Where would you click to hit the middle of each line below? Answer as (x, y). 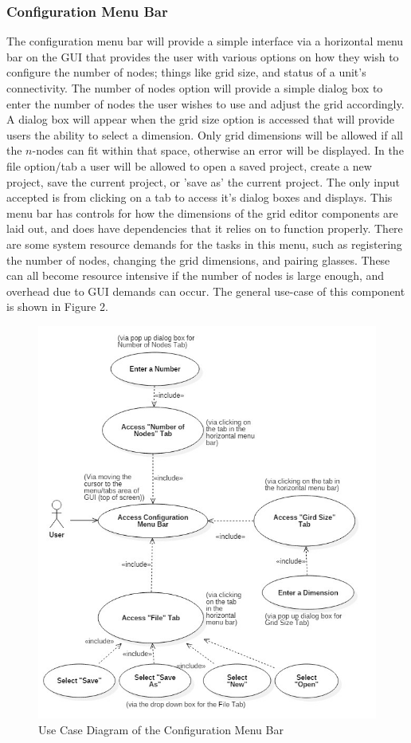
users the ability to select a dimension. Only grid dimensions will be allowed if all (205, 134)
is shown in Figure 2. (57, 307)
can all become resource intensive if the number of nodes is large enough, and (196, 275)
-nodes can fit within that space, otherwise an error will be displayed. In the (218, 150)
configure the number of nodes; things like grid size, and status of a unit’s (186, 72)
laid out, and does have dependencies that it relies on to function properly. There (205, 228)
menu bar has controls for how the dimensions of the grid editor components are (202, 212)
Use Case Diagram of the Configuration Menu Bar (161, 729)
